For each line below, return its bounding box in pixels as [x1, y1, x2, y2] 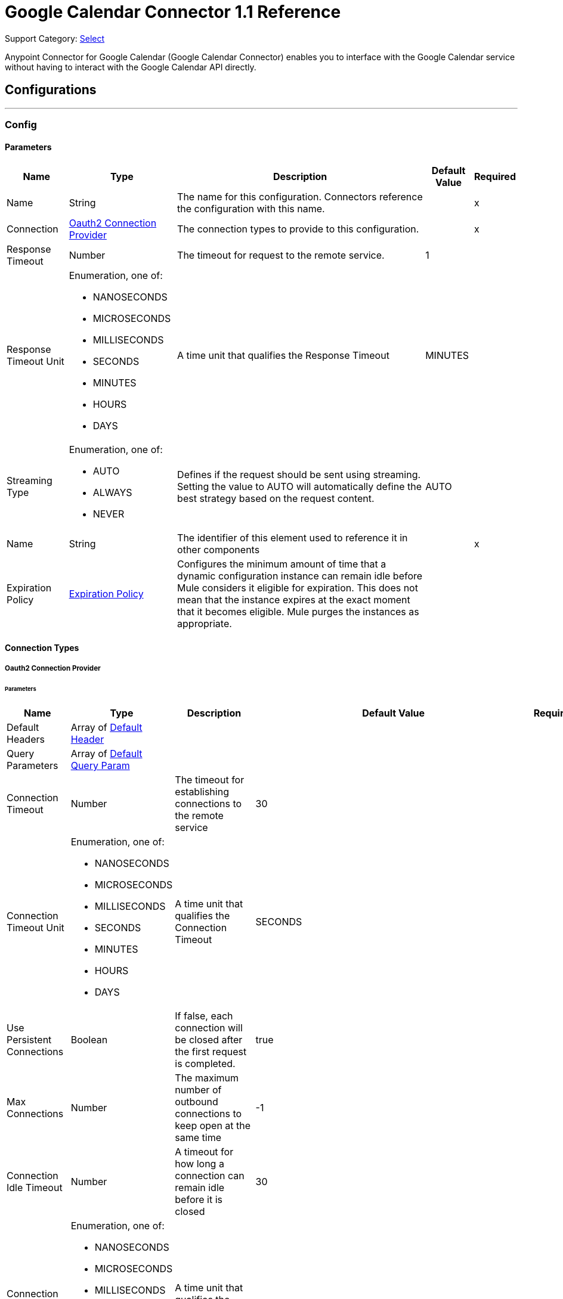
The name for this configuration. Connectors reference [177, 191, 423, 203]
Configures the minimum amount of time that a [177, 558, 386, 571]
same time [175, 1131, 222, 1143]
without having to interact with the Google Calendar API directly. [5, 61, 256, 72]
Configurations [5, 82, 97, 98]
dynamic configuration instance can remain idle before [177, 570, 423, 582]
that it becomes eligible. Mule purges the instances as [177, 606, 419, 618]
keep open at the [175, 1119, 251, 1131]
